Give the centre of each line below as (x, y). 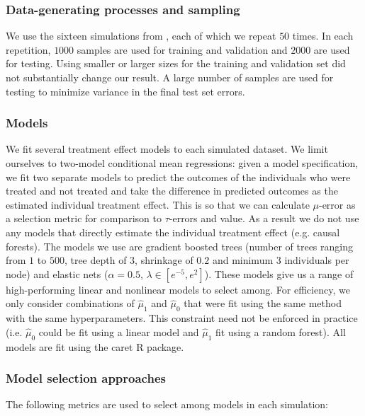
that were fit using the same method (263, 303)
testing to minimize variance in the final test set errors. (125, 91)
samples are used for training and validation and (182, 49)
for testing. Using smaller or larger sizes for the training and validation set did (176, 63)
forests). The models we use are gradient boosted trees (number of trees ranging (179, 246)
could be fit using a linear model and (119, 331)
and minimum (243, 260)
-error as (337, 204)
